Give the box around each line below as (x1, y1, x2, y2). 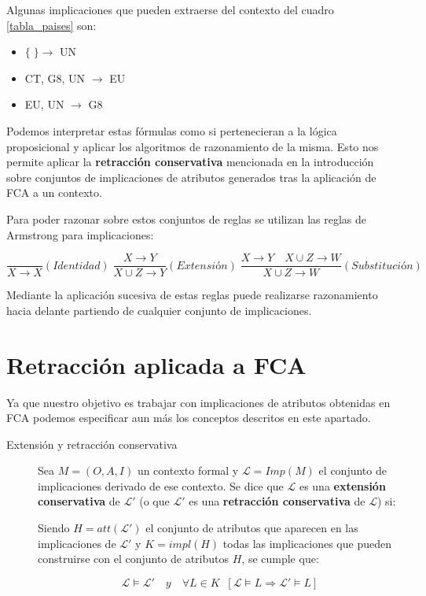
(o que (139, 493, 170, 509)
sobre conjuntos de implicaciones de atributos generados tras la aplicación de (6, 168, 376, 185)
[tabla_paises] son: (6, 17, 97, 33)
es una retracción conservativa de (189, 493, 365, 509)
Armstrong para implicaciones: (6, 226, 154, 242)
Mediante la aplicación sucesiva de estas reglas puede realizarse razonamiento (6, 287, 378, 303)
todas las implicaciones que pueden (222, 535, 391, 551)
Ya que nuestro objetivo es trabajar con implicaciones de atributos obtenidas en (6, 394, 391, 410)
